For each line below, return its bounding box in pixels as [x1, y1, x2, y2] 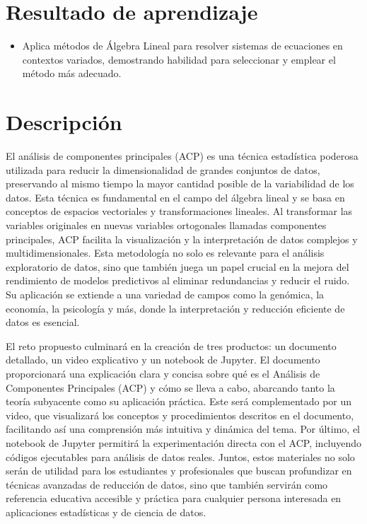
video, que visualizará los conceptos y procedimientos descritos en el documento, [6, 407, 354, 422]
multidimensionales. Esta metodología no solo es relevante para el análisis [6, 245, 325, 260]
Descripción [6, 107, 122, 136]
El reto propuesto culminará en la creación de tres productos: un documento [6, 338, 337, 353]
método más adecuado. [22, 66, 122, 81]
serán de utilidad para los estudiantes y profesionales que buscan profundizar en [6, 463, 352, 478]
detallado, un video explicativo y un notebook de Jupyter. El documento [6, 352, 320, 367]
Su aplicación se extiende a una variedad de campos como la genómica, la [6, 286, 325, 301]
